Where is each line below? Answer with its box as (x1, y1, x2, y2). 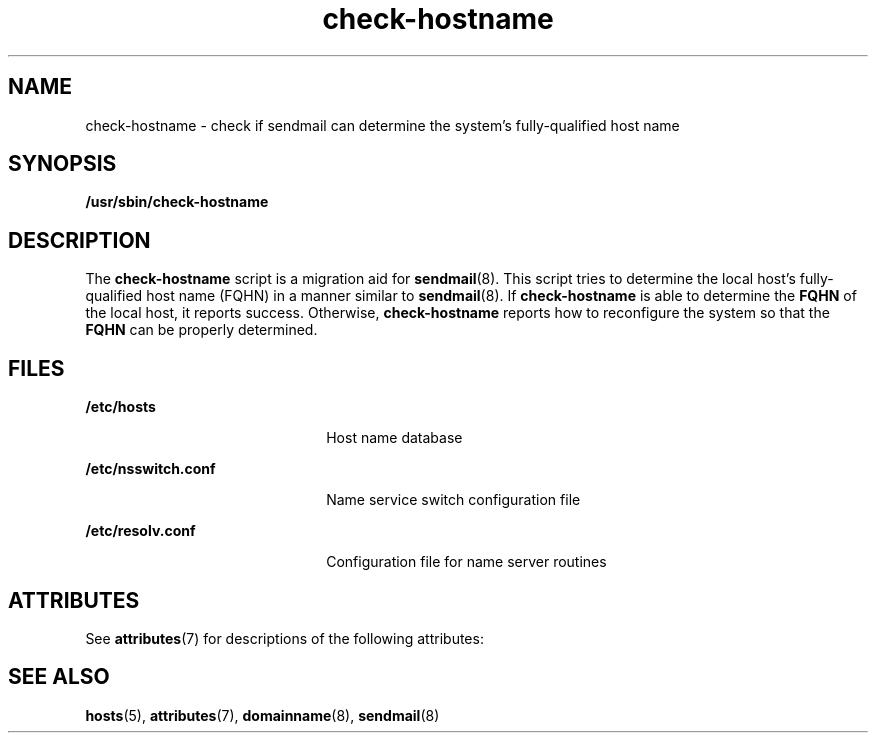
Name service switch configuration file (326, 491, 581, 509)
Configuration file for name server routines (326, 553, 607, 571)
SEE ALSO (8, 664, 110, 690)
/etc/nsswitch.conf (85, 460, 216, 478)
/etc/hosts (85, 398, 156, 416)
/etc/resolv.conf (85, 522, 196, 540)
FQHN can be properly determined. (85, 321, 318, 339)
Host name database (326, 429, 463, 447)
